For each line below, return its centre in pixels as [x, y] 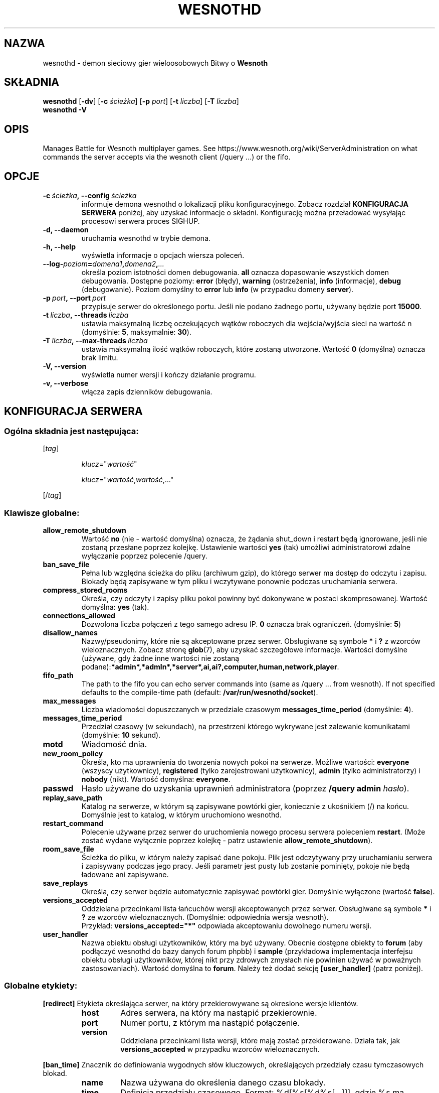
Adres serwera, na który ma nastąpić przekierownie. [219, 1012]
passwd [58, 789]
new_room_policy [73, 754]
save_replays [65, 883]
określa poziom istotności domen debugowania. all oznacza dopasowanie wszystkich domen [235, 272]
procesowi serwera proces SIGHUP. [141, 221]
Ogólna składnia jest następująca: [71, 431]
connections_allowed [79, 616]
